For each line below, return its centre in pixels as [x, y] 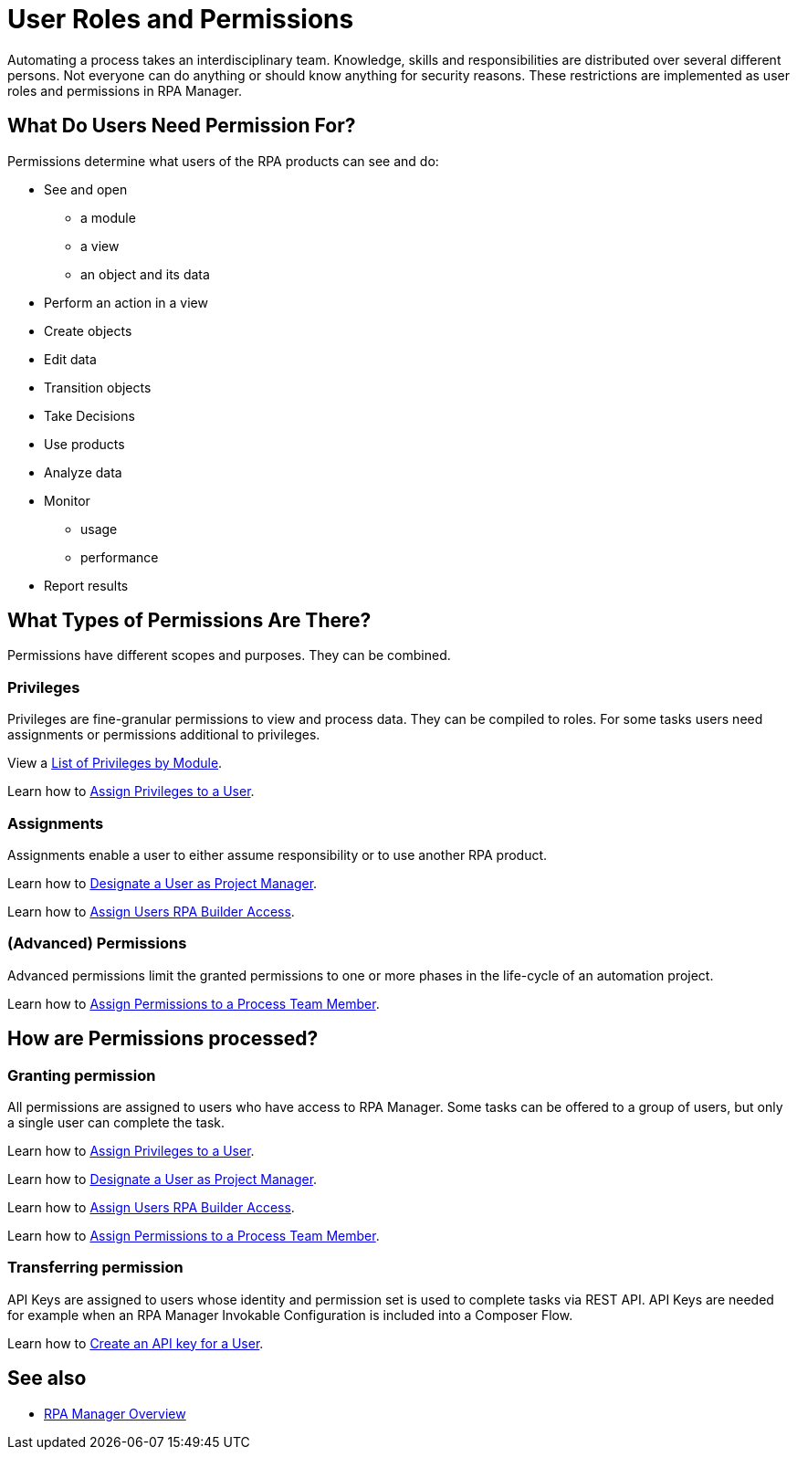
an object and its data [145, 274]
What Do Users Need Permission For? [182, 126]
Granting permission [82, 1075]
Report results [86, 585]
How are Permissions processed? [163, 1039]
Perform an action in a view [126, 302]
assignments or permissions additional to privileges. [164, 735]
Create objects [88, 330]
